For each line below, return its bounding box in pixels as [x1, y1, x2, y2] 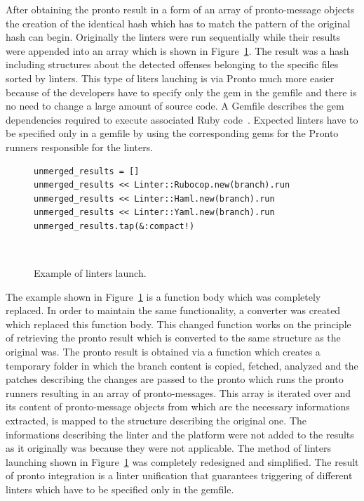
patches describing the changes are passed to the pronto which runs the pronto [6, 372, 344, 386]
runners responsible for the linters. [6, 139, 154, 154]
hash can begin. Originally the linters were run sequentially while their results [6, 30, 341, 44]
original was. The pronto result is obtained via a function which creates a [6, 344, 321, 359]
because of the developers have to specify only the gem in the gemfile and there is [6, 84, 357, 99]
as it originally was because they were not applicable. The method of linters [6, 441, 331, 455]
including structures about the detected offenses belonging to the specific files [6, 57, 339, 72]
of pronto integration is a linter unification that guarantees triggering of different [6, 468, 353, 483]
